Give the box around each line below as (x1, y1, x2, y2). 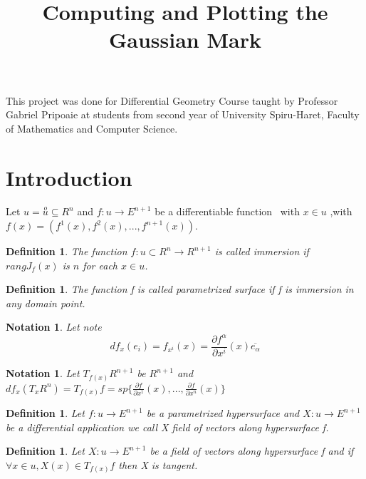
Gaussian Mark (109, 25, 261, 54)
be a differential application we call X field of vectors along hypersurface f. (6, 419, 329, 434)
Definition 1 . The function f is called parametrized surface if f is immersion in (6, 282, 354, 297)
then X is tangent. (118, 457, 198, 472)
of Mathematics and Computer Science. (6, 120, 178, 135)
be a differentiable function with (155, 204, 300, 219)
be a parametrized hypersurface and (146, 406, 300, 421)
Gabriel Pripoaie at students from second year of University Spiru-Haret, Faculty (6, 107, 360, 122)
